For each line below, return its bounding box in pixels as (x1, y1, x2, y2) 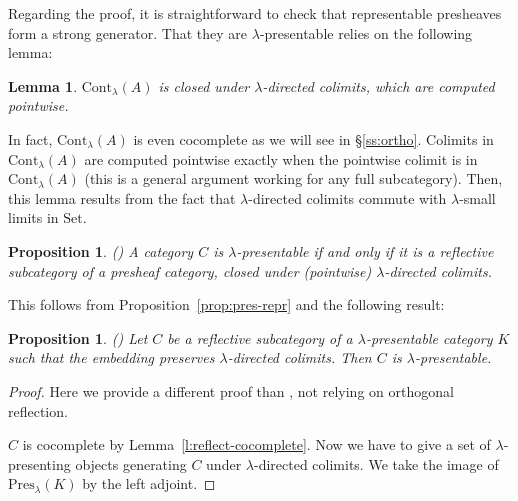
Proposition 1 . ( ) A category (8, 240, 194, 261)
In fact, (8, 128, 53, 149)
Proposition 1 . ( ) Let (8, 327, 148, 348)
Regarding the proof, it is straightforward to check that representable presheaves (8, 3, 502, 23)
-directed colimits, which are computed (262, 75, 495, 96)
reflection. (8, 400, 68, 421)
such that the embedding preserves (8, 347, 215, 368)
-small (459, 187, 496, 208)
